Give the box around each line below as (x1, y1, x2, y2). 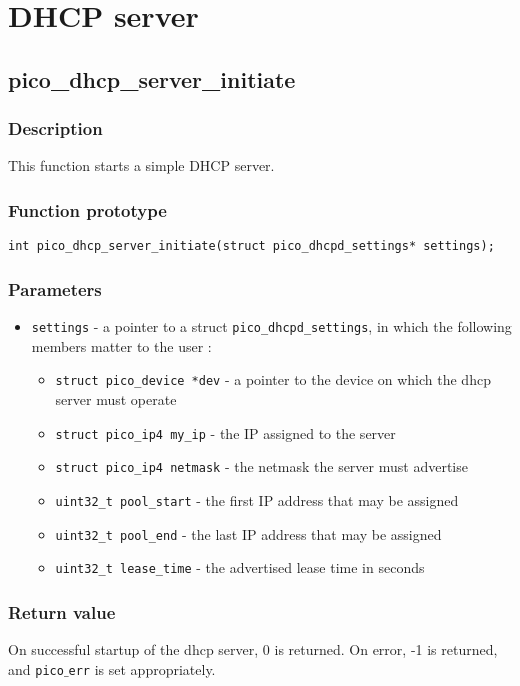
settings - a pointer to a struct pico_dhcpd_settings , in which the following (31, 316, 512, 337)
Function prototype (8, 197, 167, 222)
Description (8, 116, 103, 141)
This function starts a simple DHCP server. (8, 155, 275, 176)
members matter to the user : (31, 335, 212, 356)
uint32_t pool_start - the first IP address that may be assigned (55, 489, 459, 510)
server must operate (55, 388, 177, 409)
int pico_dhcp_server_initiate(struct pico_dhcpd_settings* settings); (8, 239, 495, 254)
